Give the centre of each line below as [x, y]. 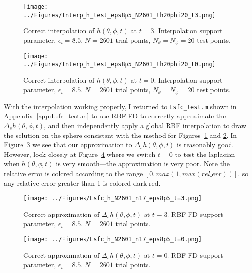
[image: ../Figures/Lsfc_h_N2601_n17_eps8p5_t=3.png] [113, 199]
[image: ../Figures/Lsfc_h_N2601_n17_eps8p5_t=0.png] [113, 239]
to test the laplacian [205, 154]
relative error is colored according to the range [73, 173]
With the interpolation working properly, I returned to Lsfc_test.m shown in [120, 106]
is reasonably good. [205, 145]
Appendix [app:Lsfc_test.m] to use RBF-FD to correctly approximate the [115, 116]
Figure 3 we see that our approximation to [68, 145]
